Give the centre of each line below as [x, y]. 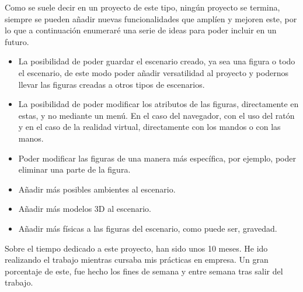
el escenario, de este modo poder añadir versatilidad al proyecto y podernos [153, 72]
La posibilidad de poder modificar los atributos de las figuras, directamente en [159, 104]
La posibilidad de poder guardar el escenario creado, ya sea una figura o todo [157, 61]
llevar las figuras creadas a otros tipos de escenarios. [112, 84]
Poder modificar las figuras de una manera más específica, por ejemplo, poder [157, 158]
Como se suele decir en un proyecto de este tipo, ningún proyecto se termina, [142, 7]
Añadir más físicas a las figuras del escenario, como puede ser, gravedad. [148, 228]
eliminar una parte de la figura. [74, 169]
